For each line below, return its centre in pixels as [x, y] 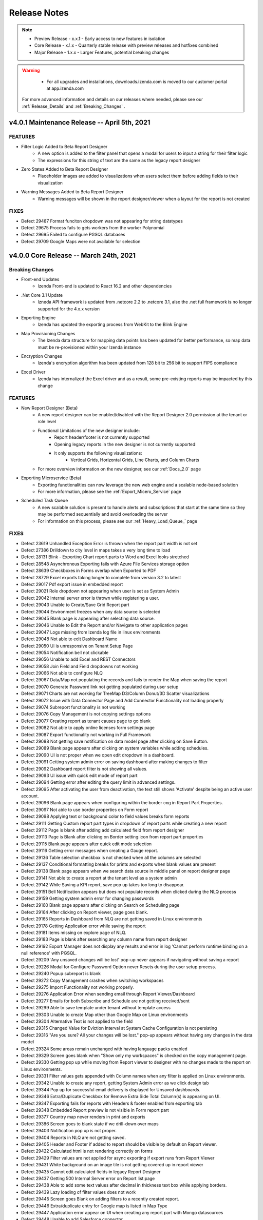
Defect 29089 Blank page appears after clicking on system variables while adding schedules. [115, 748]
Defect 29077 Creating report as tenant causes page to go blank [86, 721]
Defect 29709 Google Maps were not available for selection [81, 241]
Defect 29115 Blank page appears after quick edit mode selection [86, 844]
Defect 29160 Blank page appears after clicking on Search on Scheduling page [100, 905]
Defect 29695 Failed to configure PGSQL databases [73, 235]
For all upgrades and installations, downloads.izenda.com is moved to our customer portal [137, 81]
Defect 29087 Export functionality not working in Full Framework [86, 734]
